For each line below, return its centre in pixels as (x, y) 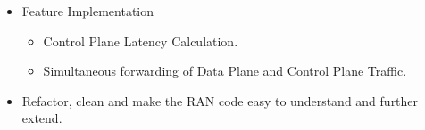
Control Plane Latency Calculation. (141, 41)
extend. (42, 118)
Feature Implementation (88, 11)
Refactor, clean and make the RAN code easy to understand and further (220, 100)
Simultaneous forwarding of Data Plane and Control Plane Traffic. (225, 71)
